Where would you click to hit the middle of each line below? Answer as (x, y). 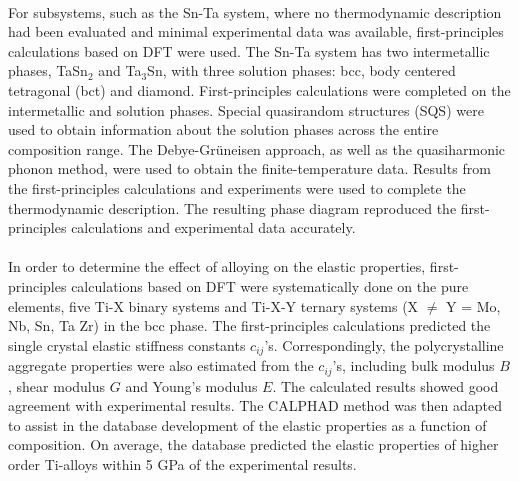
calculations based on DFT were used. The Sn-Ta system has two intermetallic (249, 50)
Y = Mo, (473, 305)
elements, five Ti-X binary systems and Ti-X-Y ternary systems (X (213, 305)
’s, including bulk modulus (413, 365)
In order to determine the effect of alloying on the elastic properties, (217, 266)
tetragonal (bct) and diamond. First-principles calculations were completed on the (259, 89)
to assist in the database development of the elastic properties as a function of (247, 424)
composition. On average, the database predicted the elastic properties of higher (253, 444)
